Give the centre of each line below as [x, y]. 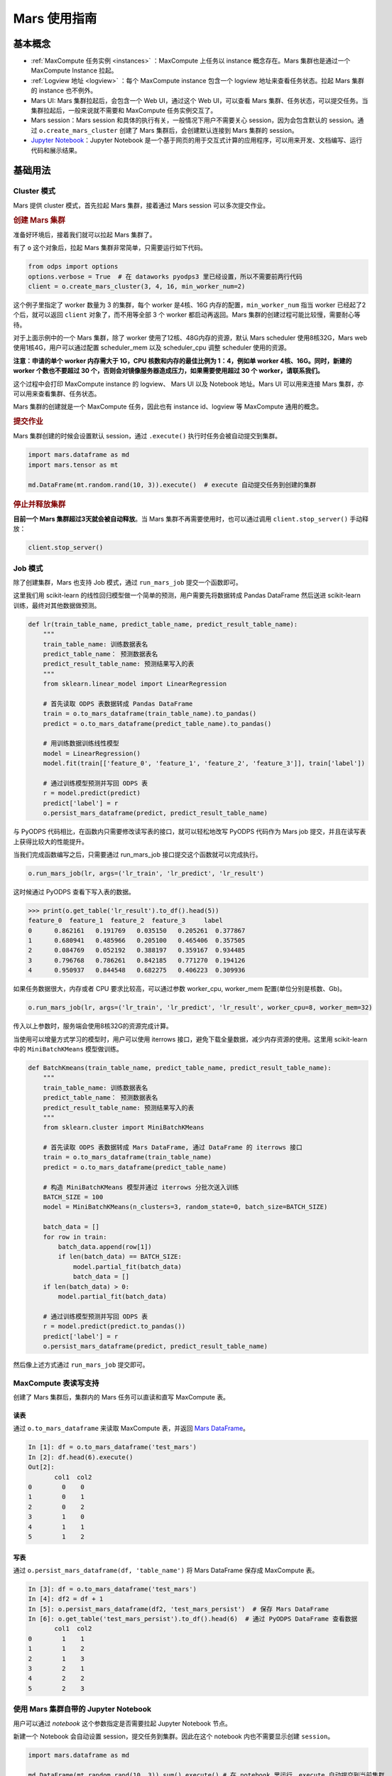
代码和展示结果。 [56, 150]
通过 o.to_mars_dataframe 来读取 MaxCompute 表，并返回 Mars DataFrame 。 [131, 1429]
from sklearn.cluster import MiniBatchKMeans [124, 1127]
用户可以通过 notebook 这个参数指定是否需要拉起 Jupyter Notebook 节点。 [123, 1723]
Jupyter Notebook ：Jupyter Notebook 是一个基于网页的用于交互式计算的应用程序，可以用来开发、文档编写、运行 [197, 140]
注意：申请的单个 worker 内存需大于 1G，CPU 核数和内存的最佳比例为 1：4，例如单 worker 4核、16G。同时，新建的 [183, 361]
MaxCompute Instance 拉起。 [74, 70]
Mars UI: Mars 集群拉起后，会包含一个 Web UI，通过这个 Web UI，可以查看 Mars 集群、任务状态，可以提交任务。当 [200, 100]
